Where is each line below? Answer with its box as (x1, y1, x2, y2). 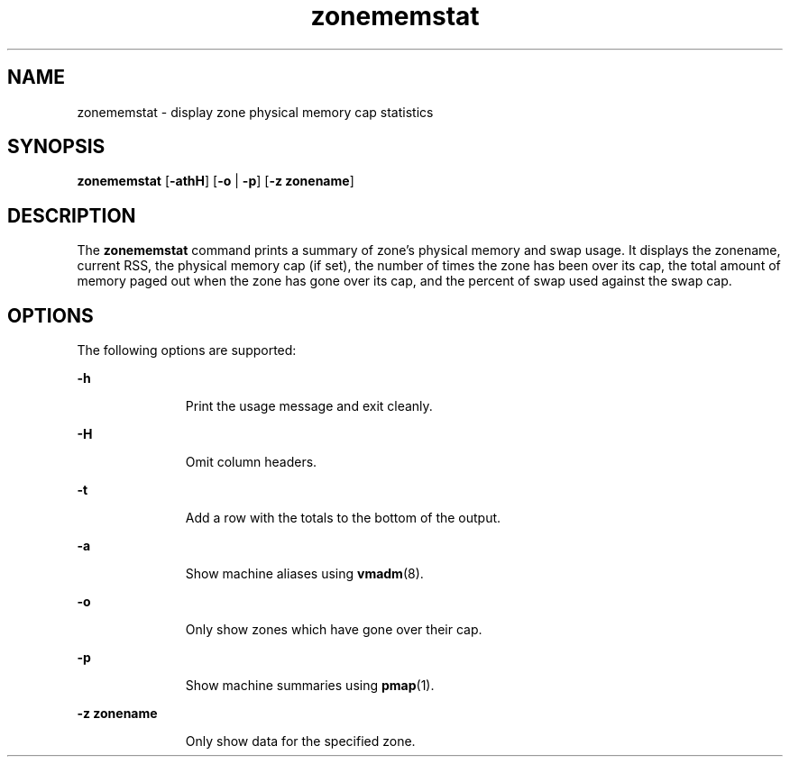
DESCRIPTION (7, 204, 136, 227)
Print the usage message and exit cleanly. (185, 398, 433, 414)
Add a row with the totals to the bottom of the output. (185, 510, 501, 526)
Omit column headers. (185, 454, 317, 470)
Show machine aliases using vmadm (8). (185, 566, 424, 582)
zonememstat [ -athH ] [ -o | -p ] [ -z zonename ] (77, 173, 354, 189)
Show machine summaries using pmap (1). (185, 678, 435, 694)
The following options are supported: (77, 342, 297, 359)
